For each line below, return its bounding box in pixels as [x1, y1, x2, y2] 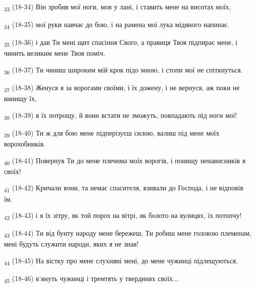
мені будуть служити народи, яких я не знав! [4, 239, 139, 249]
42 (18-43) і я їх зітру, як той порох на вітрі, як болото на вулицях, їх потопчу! [4, 210, 242, 221]
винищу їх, [4, 93, 37, 104]
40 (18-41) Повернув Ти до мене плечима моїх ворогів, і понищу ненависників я [4, 155, 246, 167]
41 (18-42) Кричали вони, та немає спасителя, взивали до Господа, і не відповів [4, 182, 244, 194]
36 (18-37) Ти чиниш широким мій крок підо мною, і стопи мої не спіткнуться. [4, 64, 243, 76]
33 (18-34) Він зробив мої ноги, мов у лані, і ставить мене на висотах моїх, [4, 1, 231, 13]
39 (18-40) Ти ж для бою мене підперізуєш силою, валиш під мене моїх [4, 127, 219, 139]
